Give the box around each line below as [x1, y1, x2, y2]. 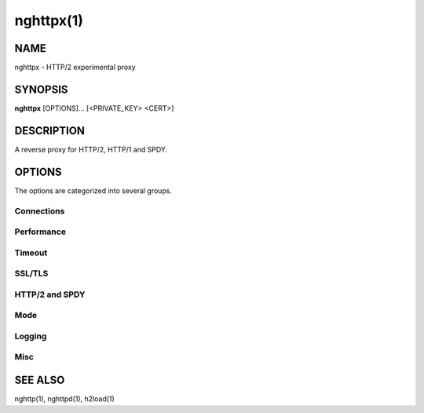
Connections [14, 205, 65, 216]
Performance [14, 226, 67, 237]
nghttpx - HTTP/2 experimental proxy [14, 63, 137, 72]
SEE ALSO [14, 374, 65, 387]
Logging [14, 331, 47, 342]
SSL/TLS [14, 268, 49, 279]
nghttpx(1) [14, 12, 84, 29]
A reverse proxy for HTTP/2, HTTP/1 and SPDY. [14, 144, 168, 154]
